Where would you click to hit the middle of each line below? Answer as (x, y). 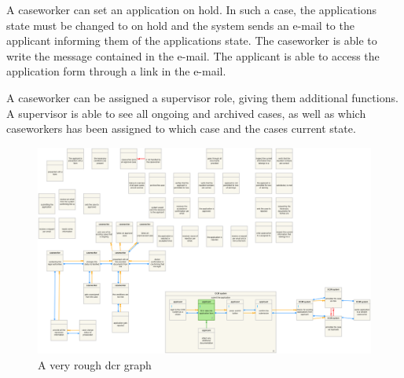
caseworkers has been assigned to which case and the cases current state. (181, 128)
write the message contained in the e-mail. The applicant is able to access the (193, 55)
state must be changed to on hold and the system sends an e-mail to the (180, 25)
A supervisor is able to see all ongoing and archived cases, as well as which (186, 113)
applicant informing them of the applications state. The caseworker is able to (192, 40)
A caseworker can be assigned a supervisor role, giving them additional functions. (202, 97)
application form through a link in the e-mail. (116, 71)
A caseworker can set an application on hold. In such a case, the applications (191, 9)
